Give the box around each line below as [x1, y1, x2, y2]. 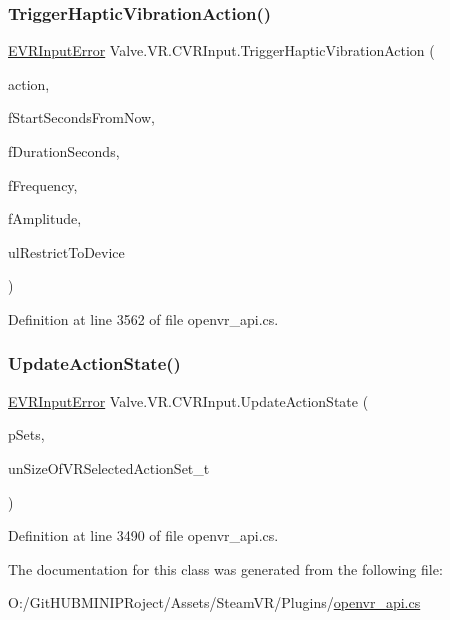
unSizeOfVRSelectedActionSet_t [8, 457, 210, 478]
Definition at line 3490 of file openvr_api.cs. [8, 525, 279, 546]
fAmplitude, [8, 208, 82, 229]
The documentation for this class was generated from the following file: [8, 558, 443, 579]
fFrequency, [8, 174, 78, 195]
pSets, [8, 424, 45, 445]
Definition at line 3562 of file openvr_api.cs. [8, 308, 279, 329]
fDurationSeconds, [8, 141, 120, 161]
